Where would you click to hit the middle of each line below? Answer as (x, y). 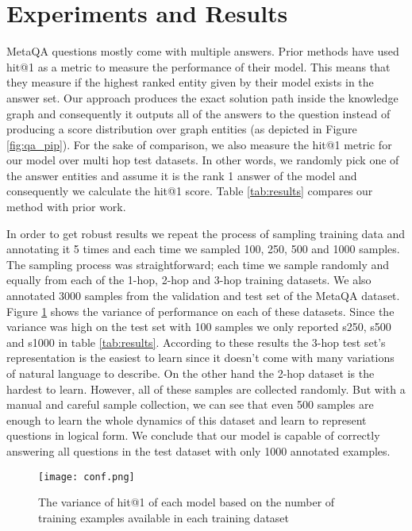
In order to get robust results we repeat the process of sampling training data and (206, 233)
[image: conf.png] (87, 477)
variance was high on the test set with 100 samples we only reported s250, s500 (199, 327)
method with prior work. (66, 207)
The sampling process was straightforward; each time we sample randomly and (198, 264)
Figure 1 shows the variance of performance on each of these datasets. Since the (200, 311)
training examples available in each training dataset (164, 517)
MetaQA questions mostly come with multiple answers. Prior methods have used (203, 51)
